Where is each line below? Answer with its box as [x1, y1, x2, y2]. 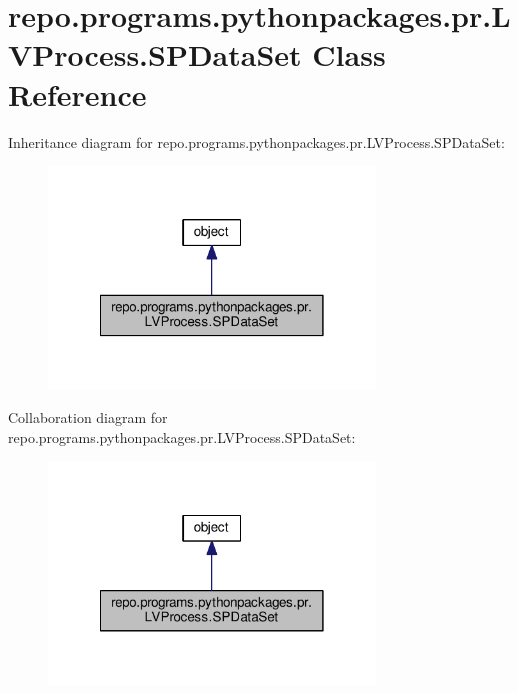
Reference [8, 73, 147, 114]
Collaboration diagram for [8, 407, 168, 428]
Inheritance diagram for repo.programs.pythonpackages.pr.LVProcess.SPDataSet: [8, 131, 505, 152]
